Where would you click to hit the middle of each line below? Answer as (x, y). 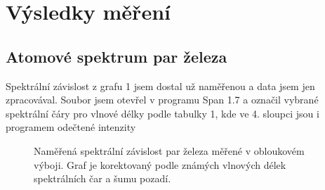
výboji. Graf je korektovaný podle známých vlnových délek (160, 164)
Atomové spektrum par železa (117, 56)
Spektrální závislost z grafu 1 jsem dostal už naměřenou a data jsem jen (160, 85)
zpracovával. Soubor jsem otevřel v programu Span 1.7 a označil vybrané (162, 100)
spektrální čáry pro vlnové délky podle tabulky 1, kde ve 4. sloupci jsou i (162, 113)
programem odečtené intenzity (71, 127)
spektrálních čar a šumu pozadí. (102, 178)
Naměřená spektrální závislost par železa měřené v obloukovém (169, 150)
